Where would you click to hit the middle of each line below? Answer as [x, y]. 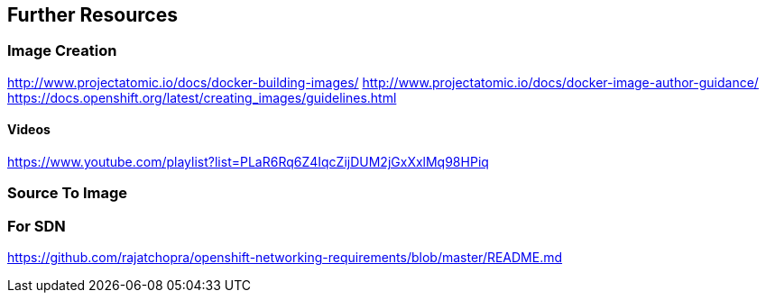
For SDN [37, 226]
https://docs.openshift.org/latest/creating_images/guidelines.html [202, 97]
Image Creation [62, 51]
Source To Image [68, 193]
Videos [29, 130]
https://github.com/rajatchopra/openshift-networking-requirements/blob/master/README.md [285, 258]
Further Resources [92, 15]
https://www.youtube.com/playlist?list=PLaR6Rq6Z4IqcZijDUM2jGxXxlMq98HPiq [248, 162]
